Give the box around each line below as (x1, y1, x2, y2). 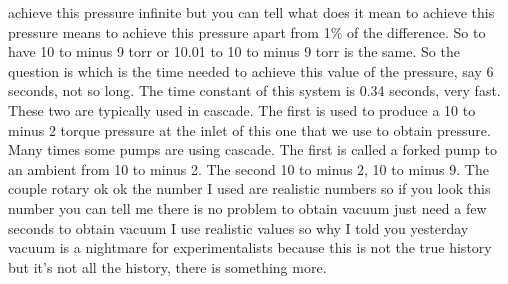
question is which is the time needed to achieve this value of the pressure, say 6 (8, 60, 494, 81)
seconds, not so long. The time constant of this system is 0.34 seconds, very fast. (8, 80, 501, 101)
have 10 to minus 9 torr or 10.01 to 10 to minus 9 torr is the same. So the (8, 41, 460, 62)
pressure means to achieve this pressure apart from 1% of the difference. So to (8, 21, 486, 42)
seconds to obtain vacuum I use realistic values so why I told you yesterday (8, 217, 469, 238)
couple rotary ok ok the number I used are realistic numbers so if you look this (8, 178, 491, 199)
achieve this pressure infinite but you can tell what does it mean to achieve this (8, 2, 495, 22)
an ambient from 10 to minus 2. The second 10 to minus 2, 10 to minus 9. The (8, 158, 489, 179)
